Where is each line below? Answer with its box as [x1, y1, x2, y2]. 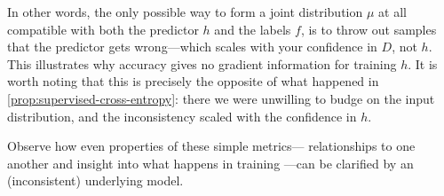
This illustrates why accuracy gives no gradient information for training [7, 54, 397, 73]
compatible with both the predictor [7, 20, 199, 38]
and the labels [214, 20, 291, 38]
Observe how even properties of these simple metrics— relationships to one [7, 137, 416, 155]
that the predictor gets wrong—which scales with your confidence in [7, 37, 377, 56]
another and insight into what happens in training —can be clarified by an [7, 153, 414, 172]
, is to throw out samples [300, 20, 437, 38]
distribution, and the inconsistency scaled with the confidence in [7, 106, 357, 125]
